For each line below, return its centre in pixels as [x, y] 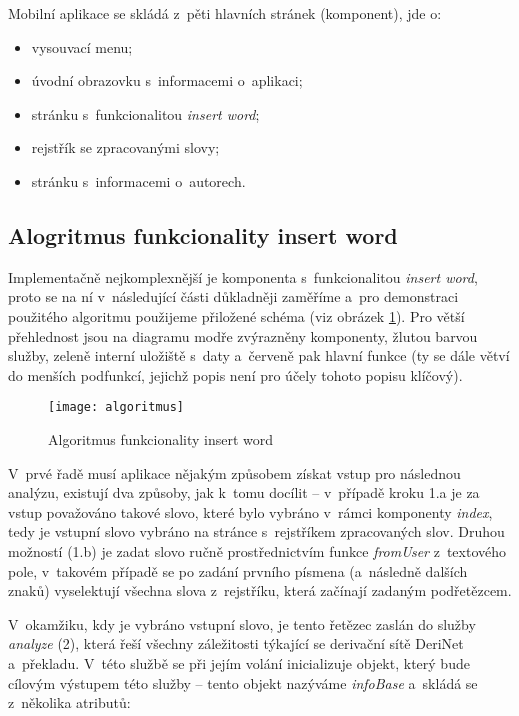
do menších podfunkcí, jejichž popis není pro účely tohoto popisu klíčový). [235, 374]
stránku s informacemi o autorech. [138, 180]
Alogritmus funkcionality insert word [203, 234]
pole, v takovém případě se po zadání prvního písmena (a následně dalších [238, 570]
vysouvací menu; [82, 46]
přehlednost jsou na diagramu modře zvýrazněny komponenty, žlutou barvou [243, 335]
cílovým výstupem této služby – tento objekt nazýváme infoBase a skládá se [243, 682]
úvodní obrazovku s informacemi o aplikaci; [167, 80]
